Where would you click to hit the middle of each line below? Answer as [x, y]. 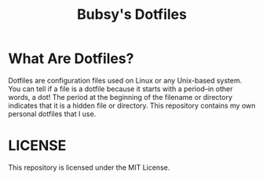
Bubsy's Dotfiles [132, 15]
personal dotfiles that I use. [52, 114]
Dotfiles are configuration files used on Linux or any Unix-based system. [125, 80]
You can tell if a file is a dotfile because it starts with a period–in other [121, 89]
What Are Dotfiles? [71, 59]
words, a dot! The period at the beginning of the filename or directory [121, 97]
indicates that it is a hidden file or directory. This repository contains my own [132, 105]
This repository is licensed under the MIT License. [89, 167]
